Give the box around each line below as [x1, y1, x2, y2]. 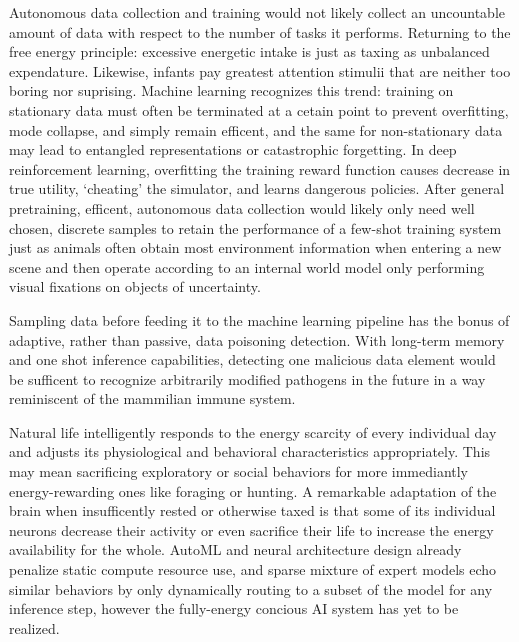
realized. [9, 617, 60, 638]
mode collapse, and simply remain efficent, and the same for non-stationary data [9, 119, 503, 140]
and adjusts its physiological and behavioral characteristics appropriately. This [9, 441, 491, 462]
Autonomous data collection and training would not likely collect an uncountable [9, 2, 505, 22]
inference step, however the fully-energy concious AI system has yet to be [9, 598, 459, 619]
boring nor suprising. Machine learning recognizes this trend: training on [9, 80, 454, 101]
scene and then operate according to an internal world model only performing [9, 256, 485, 277]
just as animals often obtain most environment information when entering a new [9, 237, 502, 258]
